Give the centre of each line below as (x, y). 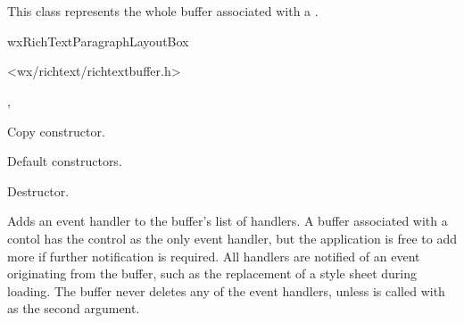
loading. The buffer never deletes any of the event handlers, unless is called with (226, 290)
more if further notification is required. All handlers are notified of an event (214, 256)
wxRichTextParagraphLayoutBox (98, 41)
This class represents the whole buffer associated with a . (163, 11)
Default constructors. (65, 161)
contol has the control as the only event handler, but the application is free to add (232, 238)
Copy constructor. (56, 131)
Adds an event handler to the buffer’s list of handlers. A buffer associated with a (228, 221)
